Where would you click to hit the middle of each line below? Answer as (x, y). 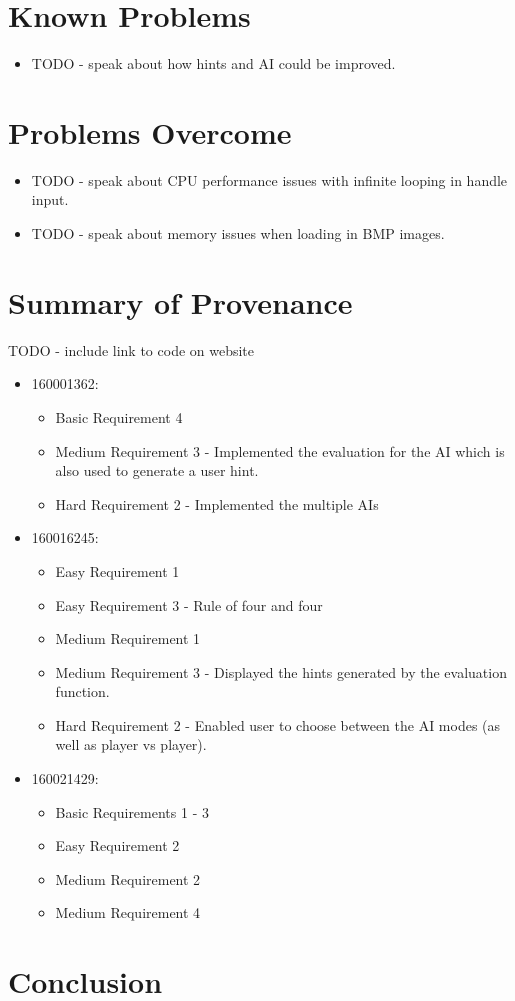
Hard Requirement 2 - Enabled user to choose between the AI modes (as (278, 724)
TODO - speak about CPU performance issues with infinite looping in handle (269, 179)
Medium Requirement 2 (128, 878)
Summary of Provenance (180, 301)
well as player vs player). (131, 744)
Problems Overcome (150, 131)
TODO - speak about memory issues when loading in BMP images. (238, 233)
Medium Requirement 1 (128, 638)
